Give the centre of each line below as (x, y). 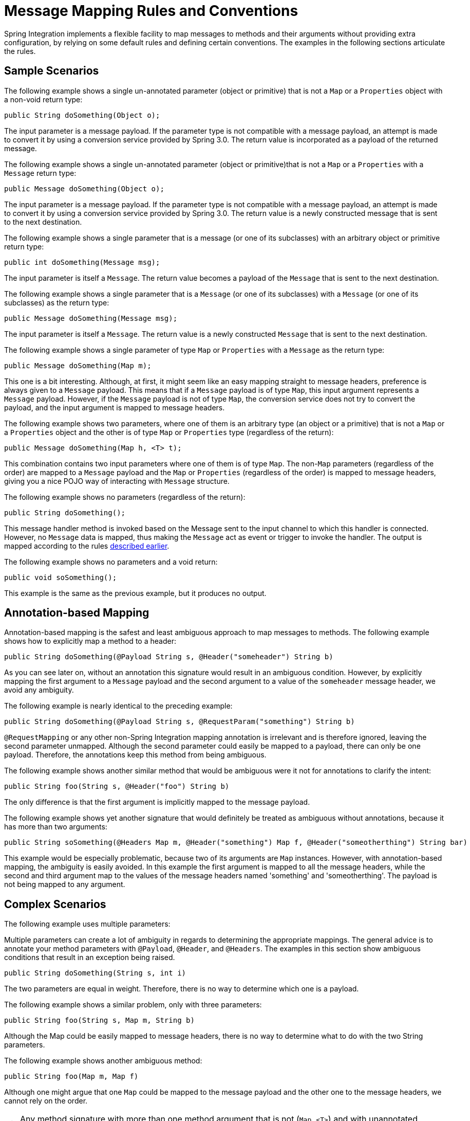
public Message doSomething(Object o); (84, 188)
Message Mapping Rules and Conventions (151, 11)
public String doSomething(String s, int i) (95, 973)
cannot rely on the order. (46, 1101)
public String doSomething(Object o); (82, 115)
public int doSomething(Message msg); (82, 262)
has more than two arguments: (56, 827)
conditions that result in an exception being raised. (90, 957)
